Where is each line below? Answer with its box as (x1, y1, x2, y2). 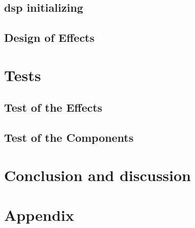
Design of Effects (4, 30, 95, 45)
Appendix (4, 205, 74, 225)
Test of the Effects (4, 99, 102, 115)
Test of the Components (4, 130, 134, 145)
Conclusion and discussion (4, 164, 191, 185)
